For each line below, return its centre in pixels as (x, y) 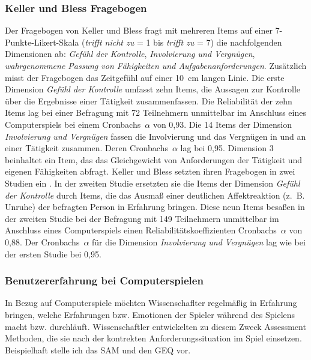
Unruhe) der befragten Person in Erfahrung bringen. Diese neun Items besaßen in (155, 207)
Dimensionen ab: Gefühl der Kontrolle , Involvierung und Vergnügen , (130, 54)
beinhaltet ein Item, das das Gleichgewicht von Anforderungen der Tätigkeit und (154, 159)
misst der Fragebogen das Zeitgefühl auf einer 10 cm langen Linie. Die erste (145, 77)
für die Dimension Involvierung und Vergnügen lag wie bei (199, 241)
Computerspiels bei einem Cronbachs (73, 124)
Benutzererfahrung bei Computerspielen (104, 280)
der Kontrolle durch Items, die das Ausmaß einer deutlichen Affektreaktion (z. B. (155, 195)
